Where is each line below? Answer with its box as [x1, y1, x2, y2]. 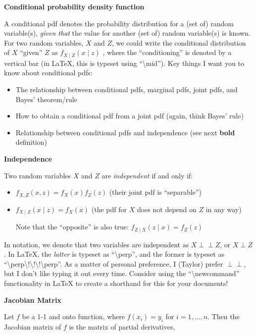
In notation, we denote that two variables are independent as [4, 239, 189, 249]
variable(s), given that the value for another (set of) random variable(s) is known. [4, 28, 251, 38]
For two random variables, [4, 37, 84, 48]
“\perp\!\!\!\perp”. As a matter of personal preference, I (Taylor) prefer [4, 258, 223, 269]
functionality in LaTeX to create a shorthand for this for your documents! [4, 278, 228, 288]
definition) [15, 137, 47, 147]
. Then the [207, 311, 240, 322]
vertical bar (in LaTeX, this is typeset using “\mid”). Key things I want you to [4, 57, 244, 68]
